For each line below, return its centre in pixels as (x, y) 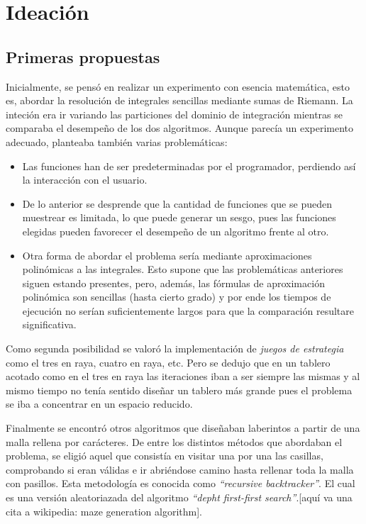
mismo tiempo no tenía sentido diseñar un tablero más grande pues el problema (179, 390)
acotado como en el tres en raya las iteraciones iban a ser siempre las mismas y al (183, 376)
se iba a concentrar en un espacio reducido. (99, 404)
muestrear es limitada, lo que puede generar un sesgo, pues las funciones (179, 217)
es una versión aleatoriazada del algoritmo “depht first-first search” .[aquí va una (179, 497)
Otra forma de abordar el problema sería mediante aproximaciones (167, 255)
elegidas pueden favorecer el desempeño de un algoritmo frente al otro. (176, 231)
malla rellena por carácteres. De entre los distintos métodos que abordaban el (174, 441)
